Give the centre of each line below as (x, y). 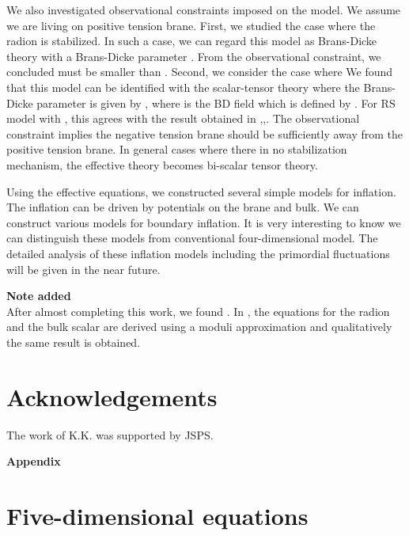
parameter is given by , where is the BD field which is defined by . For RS (216, 103)
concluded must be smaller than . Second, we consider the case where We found (200, 72)
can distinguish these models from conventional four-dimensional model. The (192, 238)
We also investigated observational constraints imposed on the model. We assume (204, 10)
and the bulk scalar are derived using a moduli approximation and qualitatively (199, 327)
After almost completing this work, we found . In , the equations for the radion (198, 311)
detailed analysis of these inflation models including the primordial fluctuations (198, 253)
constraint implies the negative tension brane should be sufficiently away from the (204, 133)
